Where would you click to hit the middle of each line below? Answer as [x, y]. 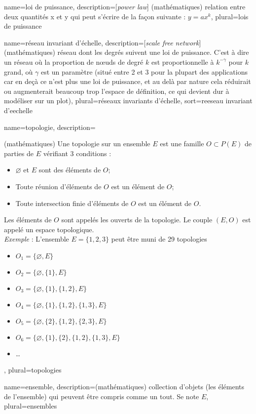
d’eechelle [18, 110]
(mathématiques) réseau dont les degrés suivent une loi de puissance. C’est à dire [127, 52]
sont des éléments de [70, 170]
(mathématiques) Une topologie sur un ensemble [77, 144]
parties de [19, 153]
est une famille [182, 144]
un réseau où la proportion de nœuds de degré [74, 62]
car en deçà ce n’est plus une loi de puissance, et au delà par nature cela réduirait [128, 81]
